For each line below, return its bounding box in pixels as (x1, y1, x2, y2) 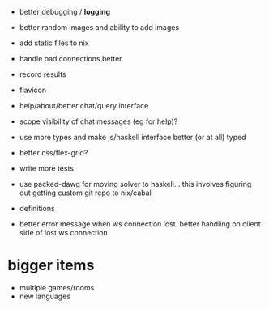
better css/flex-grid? (19, 148, 88, 157)
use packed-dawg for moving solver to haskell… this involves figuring (19, 180, 252, 188)
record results (19, 70, 66, 79)
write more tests (19, 163, 75, 173)
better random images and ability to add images (19, 23, 180, 32)
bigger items (7, 256, 95, 274)
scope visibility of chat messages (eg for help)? (19, 116, 178, 126)
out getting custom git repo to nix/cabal (19, 188, 152, 197)
